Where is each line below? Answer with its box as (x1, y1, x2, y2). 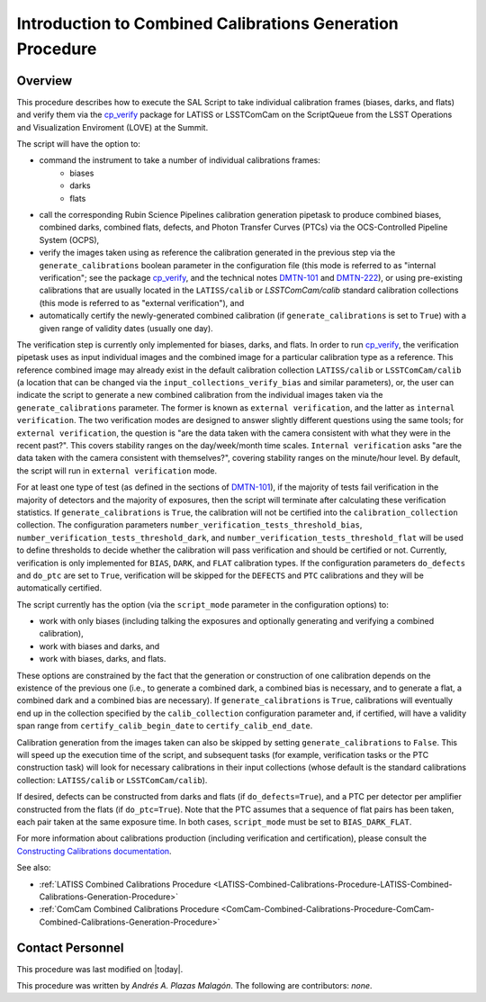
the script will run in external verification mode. (16, 465, 218, 476)
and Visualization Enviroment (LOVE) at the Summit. (16, 122, 209, 132)
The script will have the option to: (16, 139, 141, 149)
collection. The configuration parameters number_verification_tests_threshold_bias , (16, 519, 363, 530)
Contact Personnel (16, 940, 124, 955)
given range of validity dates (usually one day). (39, 322, 213, 333)
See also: (16, 862, 51, 873)
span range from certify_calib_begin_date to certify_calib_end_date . (16, 720, 313, 731)
